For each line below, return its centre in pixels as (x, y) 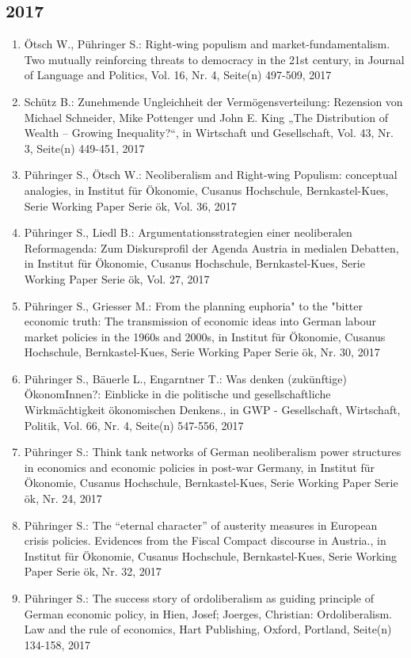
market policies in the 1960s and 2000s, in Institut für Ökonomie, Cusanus (205, 336)
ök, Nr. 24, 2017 (63, 498)
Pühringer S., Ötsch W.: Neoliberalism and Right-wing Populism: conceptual (211, 175)
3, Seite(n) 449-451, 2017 (84, 148)
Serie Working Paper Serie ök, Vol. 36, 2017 (130, 205)
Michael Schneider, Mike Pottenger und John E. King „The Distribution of (206, 117)
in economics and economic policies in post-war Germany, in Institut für (200, 467)
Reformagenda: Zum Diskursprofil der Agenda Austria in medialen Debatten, (211, 247)
